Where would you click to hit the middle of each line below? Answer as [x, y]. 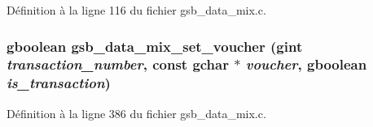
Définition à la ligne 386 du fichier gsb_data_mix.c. [136, 113]
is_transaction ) [59, 83]
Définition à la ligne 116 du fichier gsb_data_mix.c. [136, 10]
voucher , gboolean [306, 64]
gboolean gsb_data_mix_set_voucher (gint [155, 46]
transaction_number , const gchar [118, 64]
